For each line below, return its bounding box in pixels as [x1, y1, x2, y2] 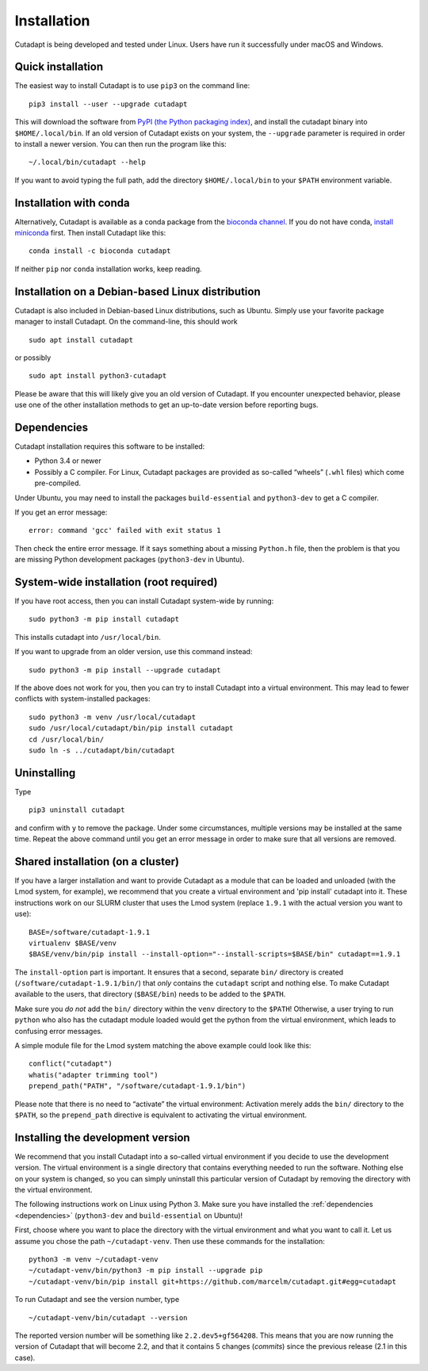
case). [14, 1353, 36, 1362]
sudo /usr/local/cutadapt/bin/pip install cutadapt [29, 724, 234, 733]
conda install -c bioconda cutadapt [29, 247, 171, 255]
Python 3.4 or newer [34, 456, 102, 465]
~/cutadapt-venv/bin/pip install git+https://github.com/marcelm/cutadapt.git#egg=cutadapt [29, 1277, 396, 1286]
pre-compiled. [34, 478, 81, 488]
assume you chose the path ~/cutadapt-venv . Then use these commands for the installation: [14, 1236, 325, 1246]
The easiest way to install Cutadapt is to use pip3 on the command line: [14, 81, 250, 90]
